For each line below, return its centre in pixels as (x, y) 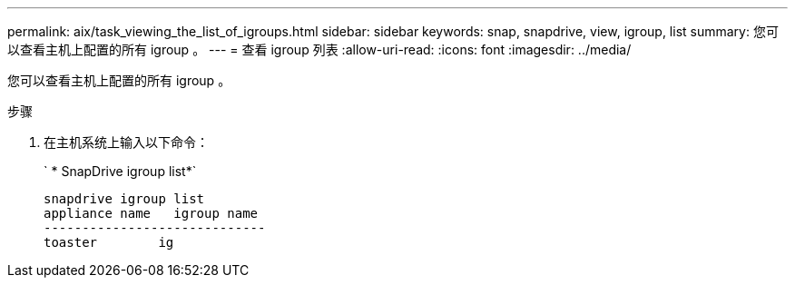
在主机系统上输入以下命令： (126, 142)
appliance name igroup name (151, 213)
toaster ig (109, 242)
